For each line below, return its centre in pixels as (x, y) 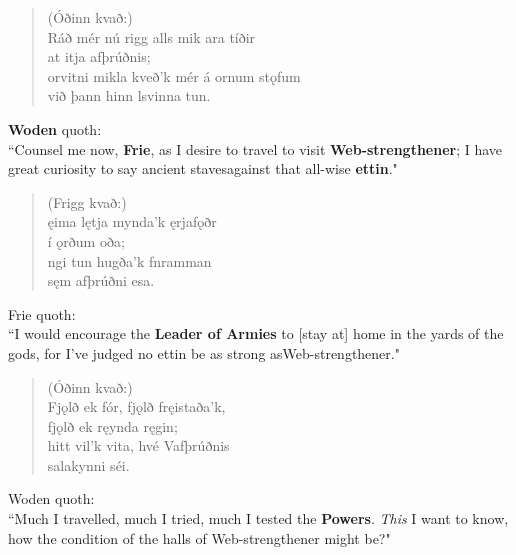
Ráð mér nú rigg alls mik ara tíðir (151, 36)
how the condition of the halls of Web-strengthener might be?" (199, 537)
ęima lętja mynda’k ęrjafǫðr (132, 221)
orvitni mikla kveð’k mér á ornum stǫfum (174, 75)
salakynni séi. (88, 464)
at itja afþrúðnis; (99, 56)
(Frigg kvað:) (87, 201)
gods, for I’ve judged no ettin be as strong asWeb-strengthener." (204, 352)
